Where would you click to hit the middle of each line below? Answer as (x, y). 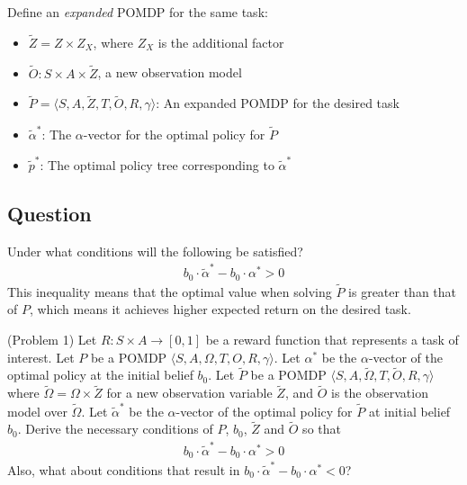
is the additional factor (221, 42)
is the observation (380, 393)
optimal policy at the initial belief (100, 375)
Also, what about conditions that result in (124, 469)
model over (37, 411)
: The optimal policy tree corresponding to (157, 165)
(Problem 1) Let (52, 340)
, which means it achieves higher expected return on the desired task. (220, 309)
